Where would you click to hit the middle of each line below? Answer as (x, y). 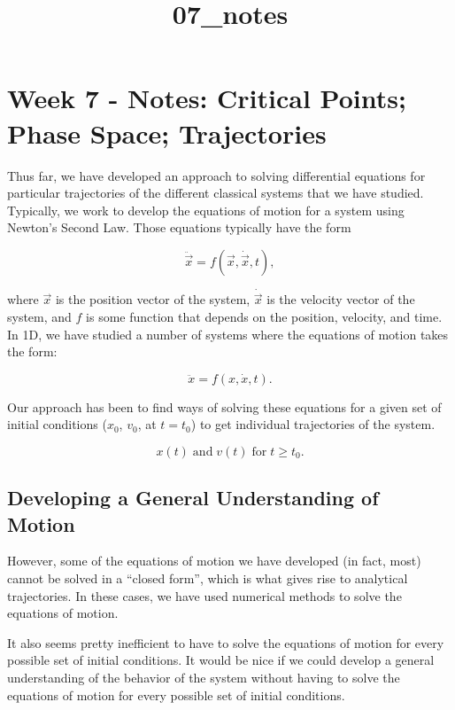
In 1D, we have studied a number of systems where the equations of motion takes (228, 334)
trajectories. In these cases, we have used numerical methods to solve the (204, 595)
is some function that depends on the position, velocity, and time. (264, 316)
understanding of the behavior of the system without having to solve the (204, 678)
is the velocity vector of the (341, 299)
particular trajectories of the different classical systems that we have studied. (216, 193)
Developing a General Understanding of (193, 498)
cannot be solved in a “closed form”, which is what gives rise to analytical (208, 578)
